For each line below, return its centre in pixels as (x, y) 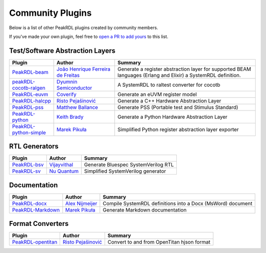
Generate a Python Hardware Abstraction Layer (172, 117)
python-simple (29, 132)
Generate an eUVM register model (157, 94)
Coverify (67, 94)
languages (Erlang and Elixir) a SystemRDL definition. (179, 75)
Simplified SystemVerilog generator (125, 171)
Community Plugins (50, 13)
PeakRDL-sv (26, 171)
